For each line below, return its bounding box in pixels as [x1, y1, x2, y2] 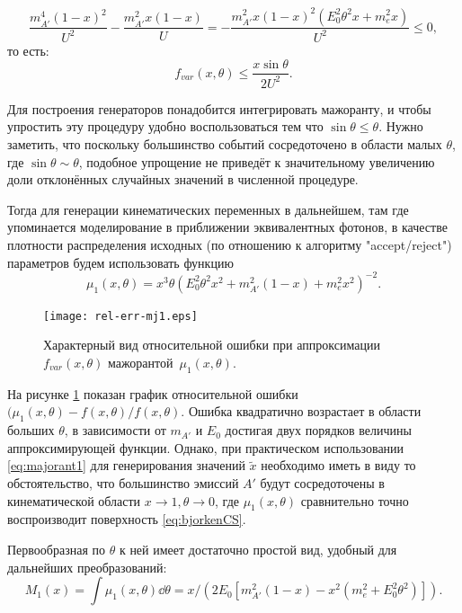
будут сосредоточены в [260, 473, 385, 492]
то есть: [7, 40, 49, 59]
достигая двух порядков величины [225, 421, 412, 440]
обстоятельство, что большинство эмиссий [7, 473, 239, 492]
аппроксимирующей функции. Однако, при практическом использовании [7, 438, 404, 457]
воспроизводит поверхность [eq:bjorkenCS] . [7, 510, 246, 529]
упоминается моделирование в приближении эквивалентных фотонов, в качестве [7, 218, 448, 236]
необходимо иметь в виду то [261, 456, 416, 475]
